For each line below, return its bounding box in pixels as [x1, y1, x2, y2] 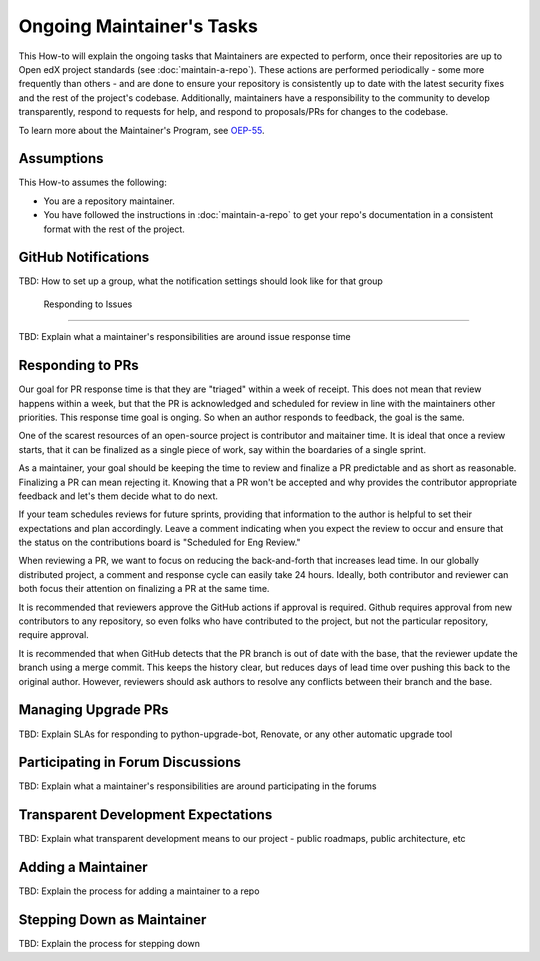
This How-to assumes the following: [18, 176, 167, 189]
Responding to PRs [18, 357, 139, 374]
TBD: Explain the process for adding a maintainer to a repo [18, 885, 260, 897]
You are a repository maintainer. [43, 195, 175, 207]
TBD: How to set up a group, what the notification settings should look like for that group [18, 275, 384, 287]
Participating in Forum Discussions [18, 754, 242, 771]
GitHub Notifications [18, 249, 150, 266]
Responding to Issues [43, 298, 133, 310]
